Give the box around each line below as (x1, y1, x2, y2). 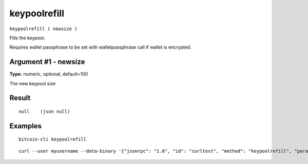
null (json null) (18, 109, 70, 114)
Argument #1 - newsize (9, 58, 85, 66)
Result (9, 93, 31, 102)
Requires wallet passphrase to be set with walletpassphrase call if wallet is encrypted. (9, 44, 192, 51)
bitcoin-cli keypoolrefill (18, 136, 87, 143)
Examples (9, 122, 42, 130)
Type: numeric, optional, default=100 (9, 71, 88, 77)
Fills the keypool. (9, 35, 46, 41)
